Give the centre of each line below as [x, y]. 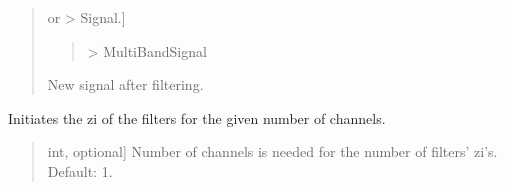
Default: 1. [80, 170]
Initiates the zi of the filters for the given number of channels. [197, 117]
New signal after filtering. [125, 84]
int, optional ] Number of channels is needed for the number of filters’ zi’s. [272, 151]
